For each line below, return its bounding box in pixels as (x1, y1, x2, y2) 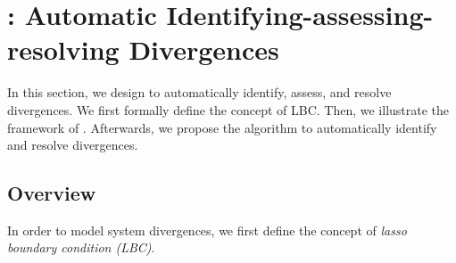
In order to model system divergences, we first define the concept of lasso (7, 220, 407, 239)
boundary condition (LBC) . (7, 238, 155, 257)
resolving (7, 31, 120, 68)
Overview (7, 179, 96, 207)
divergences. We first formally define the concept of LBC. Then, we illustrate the (7, 100, 450, 119)
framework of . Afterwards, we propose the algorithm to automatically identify (7, 118, 437, 136)
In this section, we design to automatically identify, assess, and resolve (7, 83, 392, 102)
